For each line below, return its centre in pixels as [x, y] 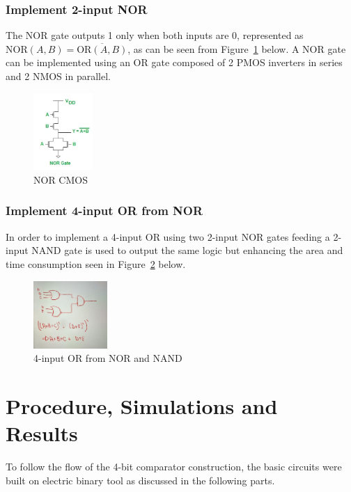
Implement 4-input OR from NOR [104, 211]
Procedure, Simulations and [142, 406]
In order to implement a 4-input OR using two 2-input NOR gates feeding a [168, 236]
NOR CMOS [61, 179]
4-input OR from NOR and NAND [108, 358]
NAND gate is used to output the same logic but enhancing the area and [187, 250]
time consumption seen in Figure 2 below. [96, 263]
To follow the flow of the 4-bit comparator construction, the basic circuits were [174, 467]
